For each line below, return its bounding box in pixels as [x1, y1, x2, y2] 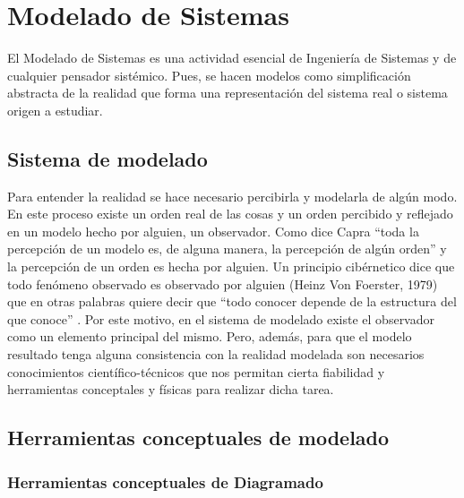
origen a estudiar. [7, 100, 103, 119]
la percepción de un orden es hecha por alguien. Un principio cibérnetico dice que [7, 257, 455, 276]
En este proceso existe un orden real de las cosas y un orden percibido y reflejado [7, 204, 453, 223]
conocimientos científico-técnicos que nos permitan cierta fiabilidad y [7, 362, 385, 381]
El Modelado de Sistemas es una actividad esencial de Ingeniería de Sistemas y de [7, 48, 457, 67]
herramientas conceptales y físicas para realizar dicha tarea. [7, 380, 334, 399]
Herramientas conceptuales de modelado [7, 424, 390, 451]
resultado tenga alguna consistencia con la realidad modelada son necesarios [7, 345, 425, 364]
